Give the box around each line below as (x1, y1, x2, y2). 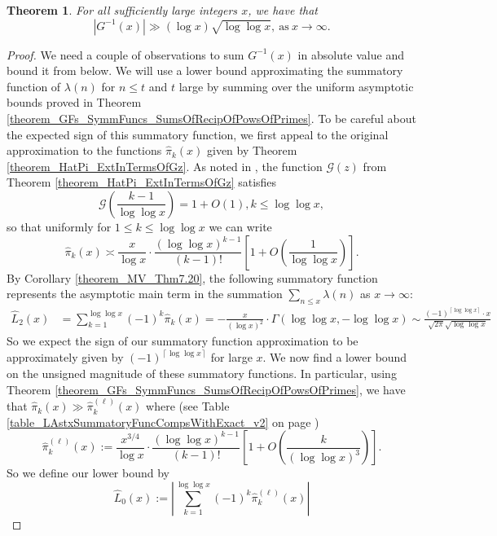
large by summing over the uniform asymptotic (178, 77, 414, 94)
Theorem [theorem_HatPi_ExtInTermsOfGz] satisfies (7, 174, 277, 191)
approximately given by (7, 349, 124, 366)
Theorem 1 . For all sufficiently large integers (7, 2, 238, 18)
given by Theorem (207, 142, 297, 159)
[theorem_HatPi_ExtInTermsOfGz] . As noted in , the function (7, 157, 323, 174)
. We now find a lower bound (262, 349, 407, 366)
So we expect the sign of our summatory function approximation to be (7, 332, 358, 349)
